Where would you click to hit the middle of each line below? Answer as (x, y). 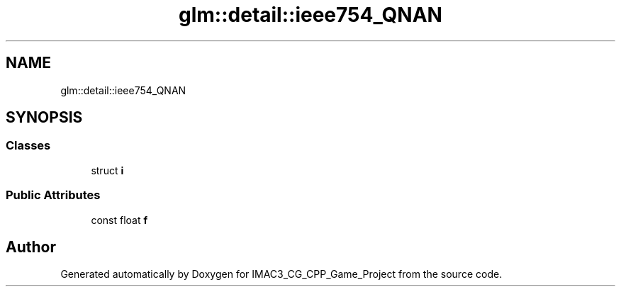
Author (31, 247)
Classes (28, 146)
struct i (107, 170)
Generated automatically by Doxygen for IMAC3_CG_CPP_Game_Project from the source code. (281, 274)
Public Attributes (53, 195)
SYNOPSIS (44, 118)
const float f (119, 220)
